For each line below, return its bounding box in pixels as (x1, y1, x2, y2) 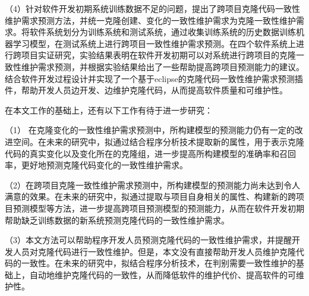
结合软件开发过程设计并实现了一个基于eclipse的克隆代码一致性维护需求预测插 (5, 72, 303, 84)
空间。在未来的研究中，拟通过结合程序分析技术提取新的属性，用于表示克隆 (12, 135, 304, 147)
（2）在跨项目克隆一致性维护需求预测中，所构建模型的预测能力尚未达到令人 (5, 178, 300, 191)
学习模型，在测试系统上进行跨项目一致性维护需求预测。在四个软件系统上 (12, 37, 296, 49)
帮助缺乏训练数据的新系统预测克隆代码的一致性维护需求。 (5, 213, 229, 226)
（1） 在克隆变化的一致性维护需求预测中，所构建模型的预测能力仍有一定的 (5, 124, 295, 136)
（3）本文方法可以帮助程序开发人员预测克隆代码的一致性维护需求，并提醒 (5, 234, 292, 246)
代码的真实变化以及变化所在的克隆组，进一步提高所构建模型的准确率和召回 (5, 147, 296, 159)
